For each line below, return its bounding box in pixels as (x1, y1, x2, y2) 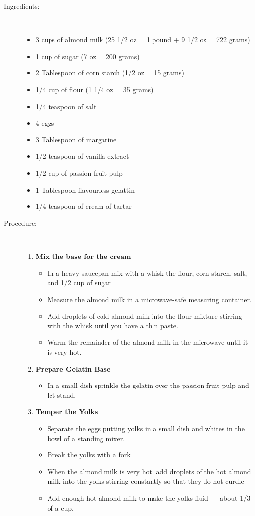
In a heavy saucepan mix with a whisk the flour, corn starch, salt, (47, 267, 247, 278)
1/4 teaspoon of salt (35, 101, 97, 111)
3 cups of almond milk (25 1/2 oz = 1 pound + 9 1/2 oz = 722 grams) (35, 34, 250, 45)
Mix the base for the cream (35, 251, 131, 261)
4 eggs (35, 118, 54, 128)
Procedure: (4, 217, 37, 228)
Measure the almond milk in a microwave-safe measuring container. (47, 294, 252, 304)
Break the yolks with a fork (47, 450, 131, 460)
